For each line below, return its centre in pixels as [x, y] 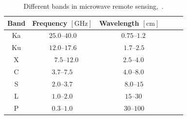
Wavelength [119, 23]
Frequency [50, 23]
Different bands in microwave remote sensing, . [93, 6]
